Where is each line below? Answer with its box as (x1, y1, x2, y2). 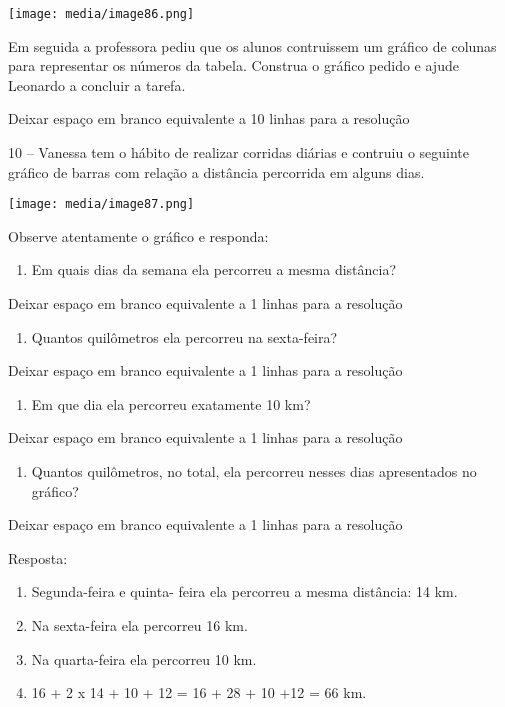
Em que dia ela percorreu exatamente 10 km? (31, 393, 311, 414)
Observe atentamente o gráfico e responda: (8, 225, 269, 246)
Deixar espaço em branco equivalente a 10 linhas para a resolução (8, 108, 410, 129)
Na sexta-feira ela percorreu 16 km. (31, 615, 248, 635)
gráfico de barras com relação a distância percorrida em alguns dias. (8, 161, 425, 182)
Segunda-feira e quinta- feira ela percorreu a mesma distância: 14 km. (31, 581, 458, 602)
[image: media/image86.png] (8, 7, 195, 21)
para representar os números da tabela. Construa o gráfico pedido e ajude (8, 55, 459, 76)
